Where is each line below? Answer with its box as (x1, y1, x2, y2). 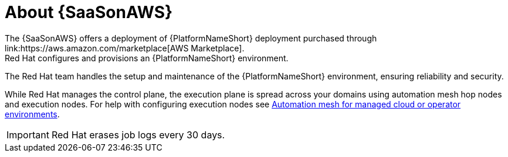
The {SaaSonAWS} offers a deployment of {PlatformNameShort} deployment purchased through (5, 33, 377, 43)
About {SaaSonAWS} (5, 2, 173, 22)
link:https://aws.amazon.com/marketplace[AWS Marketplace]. (5, 43, 245, 53)
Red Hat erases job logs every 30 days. (51, 128, 225, 141)
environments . (5, 109, 60, 119)
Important (6, 128, 49, 141)
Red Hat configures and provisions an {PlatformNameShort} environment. (5, 53, 289, 63)
